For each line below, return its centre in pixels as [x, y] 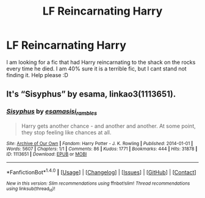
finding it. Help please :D [37, 75]
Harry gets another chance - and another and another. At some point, [109, 126]
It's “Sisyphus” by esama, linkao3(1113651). [91, 94]
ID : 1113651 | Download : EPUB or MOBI [47, 154]
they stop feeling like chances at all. [66, 132]
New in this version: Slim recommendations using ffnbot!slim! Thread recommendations [98, 183]
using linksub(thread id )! [31, 189]
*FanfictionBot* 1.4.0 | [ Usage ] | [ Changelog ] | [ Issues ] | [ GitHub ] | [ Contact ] [101, 171]
